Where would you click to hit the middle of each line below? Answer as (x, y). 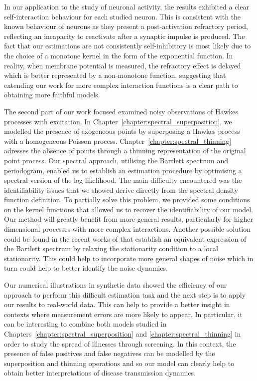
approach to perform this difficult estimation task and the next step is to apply (125, 294)
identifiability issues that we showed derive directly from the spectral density (121, 190)
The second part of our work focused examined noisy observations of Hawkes (121, 111)
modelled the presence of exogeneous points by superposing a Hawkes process (122, 131)
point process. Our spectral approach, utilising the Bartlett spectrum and (116, 160)
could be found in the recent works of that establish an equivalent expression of (125, 238)
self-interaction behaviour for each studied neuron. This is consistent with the (123, 16)
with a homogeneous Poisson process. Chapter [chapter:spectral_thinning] (118, 141)
